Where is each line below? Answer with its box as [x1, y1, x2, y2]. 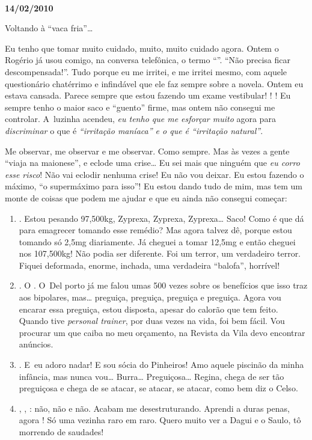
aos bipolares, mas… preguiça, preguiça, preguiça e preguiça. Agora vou [19, 291, 281, 304]
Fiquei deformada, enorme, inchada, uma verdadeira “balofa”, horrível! [19, 258, 280, 271]
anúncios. [19, 338, 54, 350]
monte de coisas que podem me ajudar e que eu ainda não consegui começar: [5, 191, 287, 204]
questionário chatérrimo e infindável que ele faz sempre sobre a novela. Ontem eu [5, 77, 304, 90]
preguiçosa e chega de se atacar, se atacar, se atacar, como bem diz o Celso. [19, 382, 298, 394]
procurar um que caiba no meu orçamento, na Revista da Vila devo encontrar [19, 326, 305, 338]
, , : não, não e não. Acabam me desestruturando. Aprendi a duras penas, [19, 402, 290, 414]
